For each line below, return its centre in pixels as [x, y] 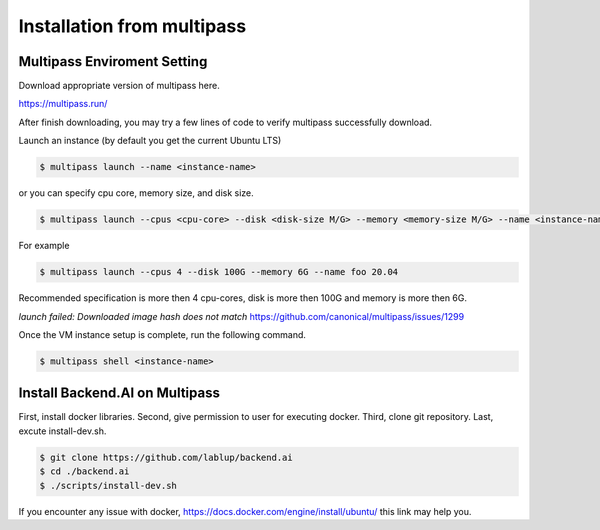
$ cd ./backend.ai [84, 471]
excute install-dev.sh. [62, 431]
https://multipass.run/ [63, 104]
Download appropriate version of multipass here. [119, 86]
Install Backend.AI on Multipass [119, 393]
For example [44, 246]
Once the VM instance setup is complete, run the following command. [162, 334]
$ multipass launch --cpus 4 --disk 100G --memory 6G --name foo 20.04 [219, 272]
